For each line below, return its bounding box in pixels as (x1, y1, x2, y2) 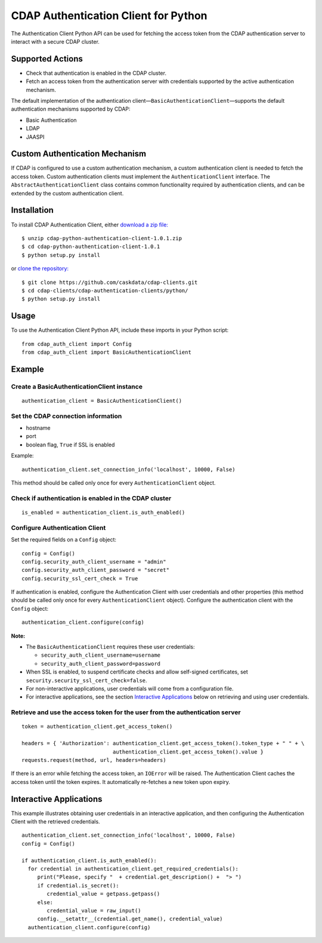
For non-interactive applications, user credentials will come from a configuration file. (26, 685, 234, 692)
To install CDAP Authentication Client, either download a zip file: (11, 221, 168, 228)
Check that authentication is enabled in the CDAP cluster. (26, 69, 167, 76)
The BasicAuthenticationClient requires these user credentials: (26, 643, 195, 651)
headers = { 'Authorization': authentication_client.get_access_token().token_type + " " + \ (21, 740, 305, 747)
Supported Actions (11, 54, 83, 64)
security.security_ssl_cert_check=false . (26, 676, 147, 684)
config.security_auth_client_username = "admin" (21, 558, 166, 565)
